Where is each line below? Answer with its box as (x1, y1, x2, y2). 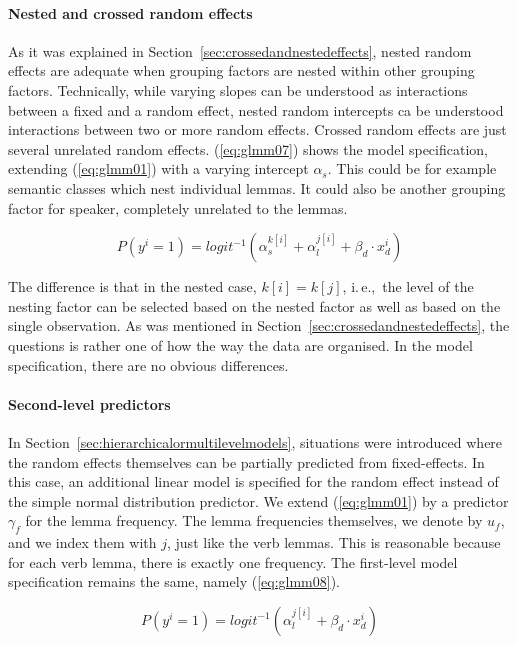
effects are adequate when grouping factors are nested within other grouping (8, 60, 475, 81)
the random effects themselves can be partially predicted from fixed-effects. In (8, 451, 485, 472)
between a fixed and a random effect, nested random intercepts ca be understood (8, 99, 504, 120)
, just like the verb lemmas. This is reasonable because (167, 532, 501, 553)
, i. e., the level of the (342, 276, 474, 297)
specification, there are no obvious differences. (8, 354, 289, 375)
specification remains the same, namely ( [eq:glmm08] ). (8, 571, 340, 592)
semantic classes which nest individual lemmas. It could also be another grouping (8, 177, 506, 198)
